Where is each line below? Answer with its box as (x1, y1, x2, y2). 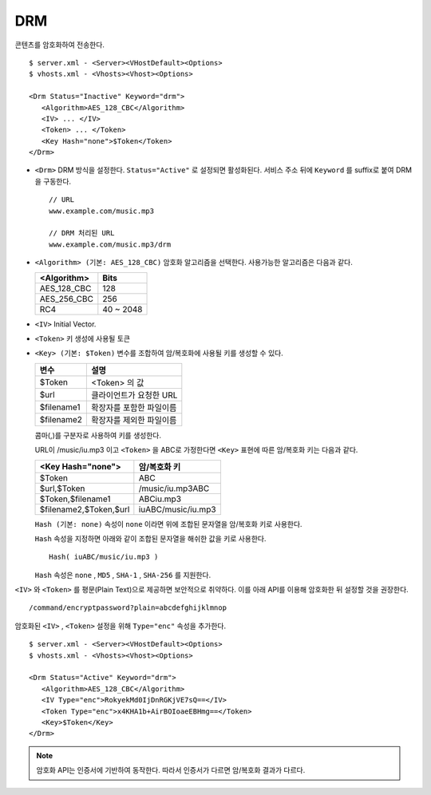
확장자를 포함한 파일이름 (91, 401, 177, 413)
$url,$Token (39, 483, 85, 494)
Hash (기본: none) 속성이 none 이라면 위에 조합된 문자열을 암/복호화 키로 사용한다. (34, 519, 302, 528)
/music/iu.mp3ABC (138, 483, 210, 494)
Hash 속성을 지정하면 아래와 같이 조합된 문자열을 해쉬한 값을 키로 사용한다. (34, 533, 267, 543)
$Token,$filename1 (39, 493, 111, 504)
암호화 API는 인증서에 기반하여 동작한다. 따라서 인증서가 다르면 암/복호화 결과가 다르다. (36, 765, 306, 775)
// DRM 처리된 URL (49, 228, 115, 238)
